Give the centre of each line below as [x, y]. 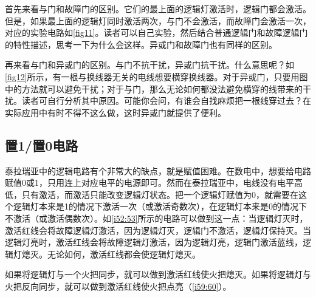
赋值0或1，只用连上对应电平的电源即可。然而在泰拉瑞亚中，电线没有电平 [149, 183]
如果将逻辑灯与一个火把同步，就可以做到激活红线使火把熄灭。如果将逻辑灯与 [158, 274]
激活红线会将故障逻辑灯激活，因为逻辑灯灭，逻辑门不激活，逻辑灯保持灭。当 [158, 230]
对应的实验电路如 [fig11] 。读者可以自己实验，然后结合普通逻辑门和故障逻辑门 [156, 32]
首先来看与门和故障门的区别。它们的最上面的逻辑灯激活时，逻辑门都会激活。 [158, 9]
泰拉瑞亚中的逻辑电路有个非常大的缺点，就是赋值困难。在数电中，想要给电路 [158, 170]
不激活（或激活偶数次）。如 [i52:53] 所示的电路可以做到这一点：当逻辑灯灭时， [156, 218]
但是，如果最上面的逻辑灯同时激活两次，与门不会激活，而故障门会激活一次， [158, 20]
